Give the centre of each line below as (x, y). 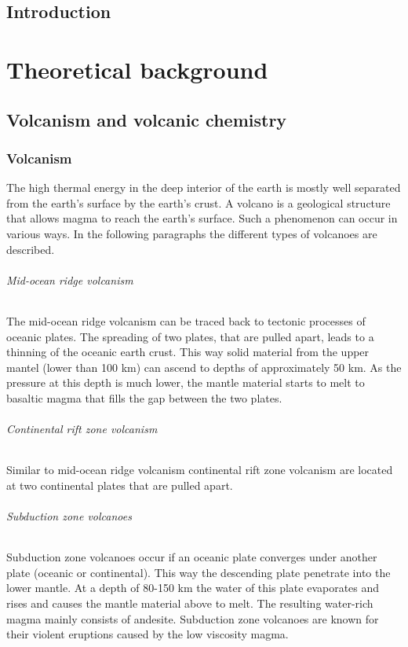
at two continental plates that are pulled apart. (120, 485)
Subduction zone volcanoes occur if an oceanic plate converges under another (192, 557)
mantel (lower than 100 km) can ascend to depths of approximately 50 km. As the (204, 367)
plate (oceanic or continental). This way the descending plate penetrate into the (199, 572)
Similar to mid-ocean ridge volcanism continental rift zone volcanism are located (200, 470)
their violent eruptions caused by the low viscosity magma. (148, 634)
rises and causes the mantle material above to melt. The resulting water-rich (190, 603)
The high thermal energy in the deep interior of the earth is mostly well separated (204, 187)
